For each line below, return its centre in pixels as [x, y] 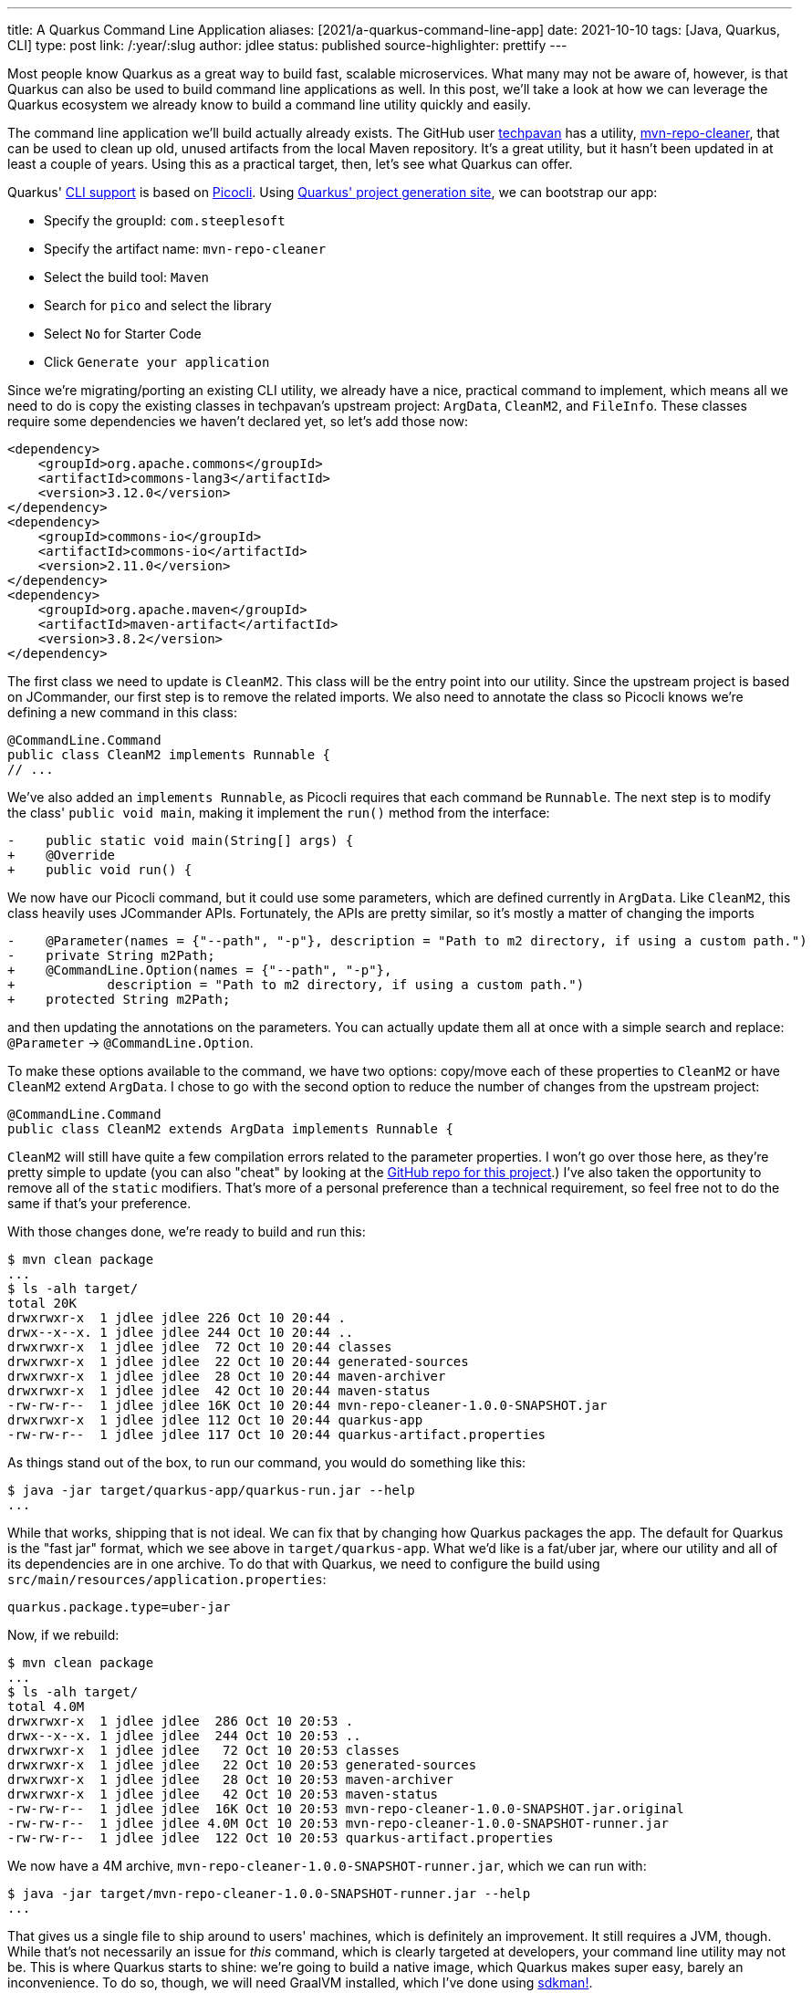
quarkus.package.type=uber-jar [119, 1607]
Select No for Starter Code [123, 334]
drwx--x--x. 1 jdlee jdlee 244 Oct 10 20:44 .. [181, 1332]
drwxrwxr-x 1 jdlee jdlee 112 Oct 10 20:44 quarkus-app [215, 1420]
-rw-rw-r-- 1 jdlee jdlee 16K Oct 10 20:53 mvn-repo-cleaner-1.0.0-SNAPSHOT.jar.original [346, 1809]
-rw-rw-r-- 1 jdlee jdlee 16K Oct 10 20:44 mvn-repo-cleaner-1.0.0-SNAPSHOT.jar [307, 1405]
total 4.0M [46, 1706]
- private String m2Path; [111, 955]
